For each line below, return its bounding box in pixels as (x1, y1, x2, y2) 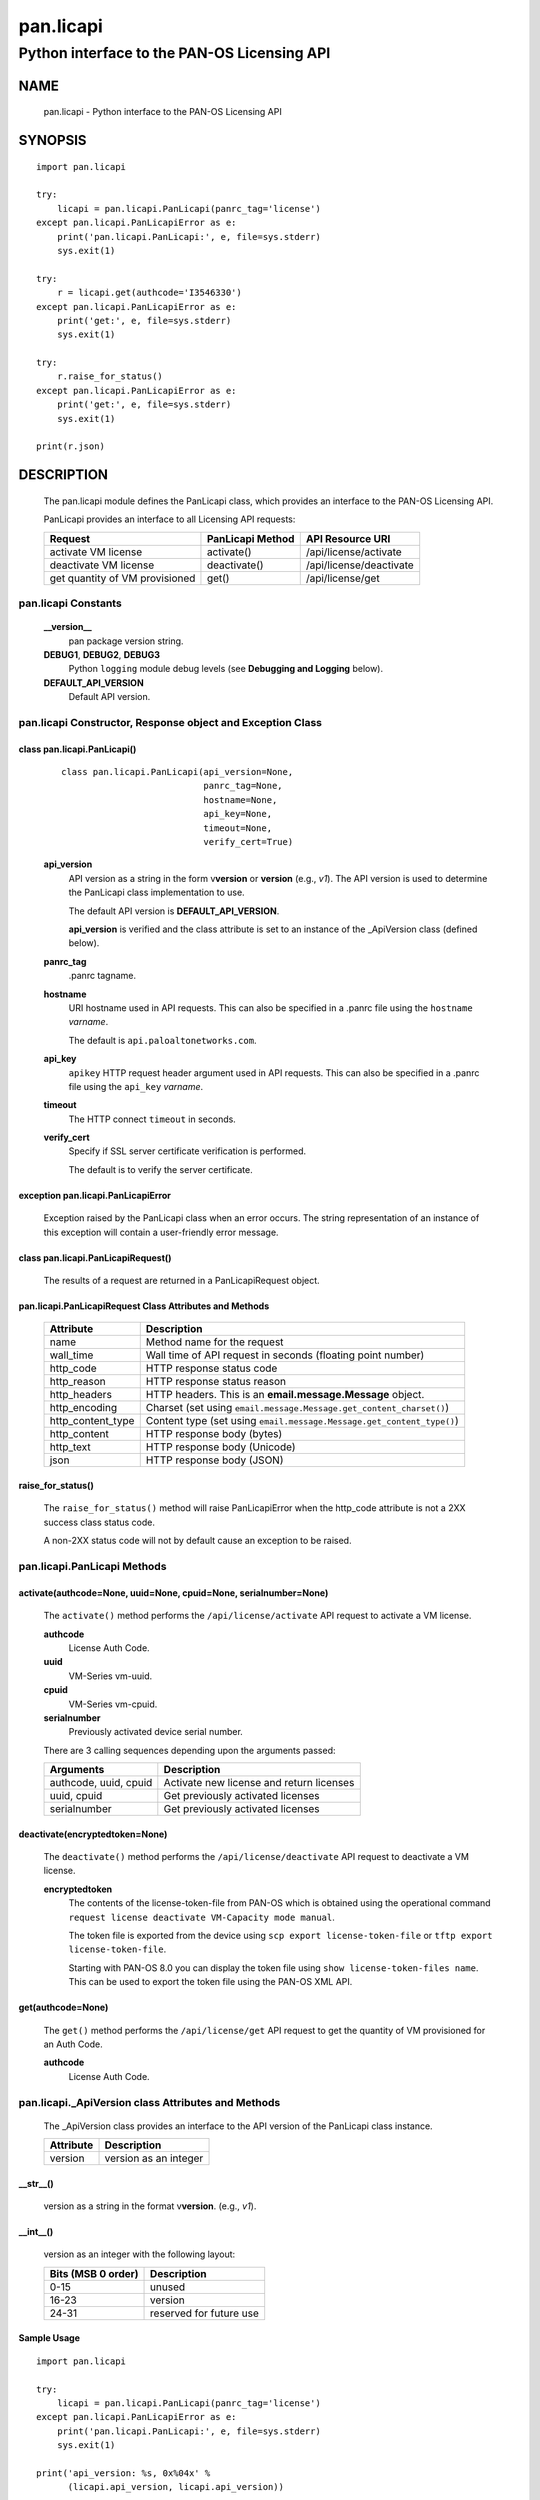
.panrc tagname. (68, 970, 137, 982)
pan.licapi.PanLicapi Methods (18, 1559, 167, 1573)
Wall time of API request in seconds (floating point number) (145, 1348, 425, 1362)
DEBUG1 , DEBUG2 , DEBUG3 (43, 648, 160, 660)
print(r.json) (36, 441, 105, 452)
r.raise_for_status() (56, 371, 164, 382)
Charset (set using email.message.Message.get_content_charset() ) (145, 1401, 450, 1415)
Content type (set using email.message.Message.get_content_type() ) (145, 1414, 459, 1428)
